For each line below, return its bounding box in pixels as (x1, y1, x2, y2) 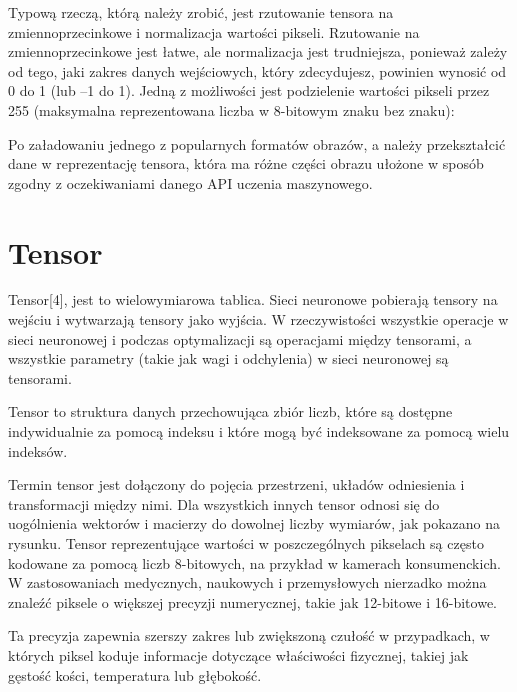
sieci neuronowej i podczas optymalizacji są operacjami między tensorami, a (8, 328, 472, 349)
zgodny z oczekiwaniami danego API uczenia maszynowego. (8, 172, 373, 193)
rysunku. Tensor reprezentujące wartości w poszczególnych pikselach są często (8, 533, 484, 553)
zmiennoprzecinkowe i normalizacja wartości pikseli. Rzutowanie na (8, 21, 420, 42)
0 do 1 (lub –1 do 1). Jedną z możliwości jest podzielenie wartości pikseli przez (8, 80, 490, 101)
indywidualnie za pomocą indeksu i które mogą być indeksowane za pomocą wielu (8, 421, 510, 442)
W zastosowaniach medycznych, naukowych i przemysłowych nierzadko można (8, 572, 487, 593)
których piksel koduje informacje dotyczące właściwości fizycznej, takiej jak (8, 644, 469, 665)
